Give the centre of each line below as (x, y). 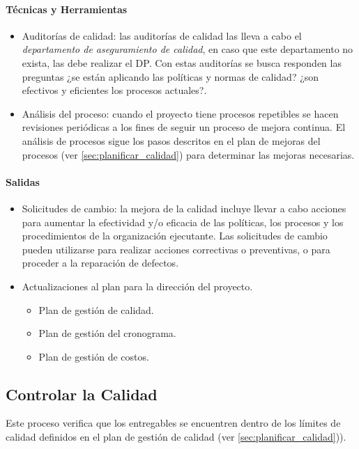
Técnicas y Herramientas (67, 9)
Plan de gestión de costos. (94, 356)
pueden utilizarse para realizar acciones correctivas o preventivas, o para (176, 249)
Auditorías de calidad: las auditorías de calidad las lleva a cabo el (162, 35)
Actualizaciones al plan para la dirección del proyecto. (137, 286)
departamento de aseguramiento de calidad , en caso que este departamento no (188, 49)
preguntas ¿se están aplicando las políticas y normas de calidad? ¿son (170, 76)
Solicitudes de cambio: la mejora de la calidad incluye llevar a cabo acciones (184, 208)
